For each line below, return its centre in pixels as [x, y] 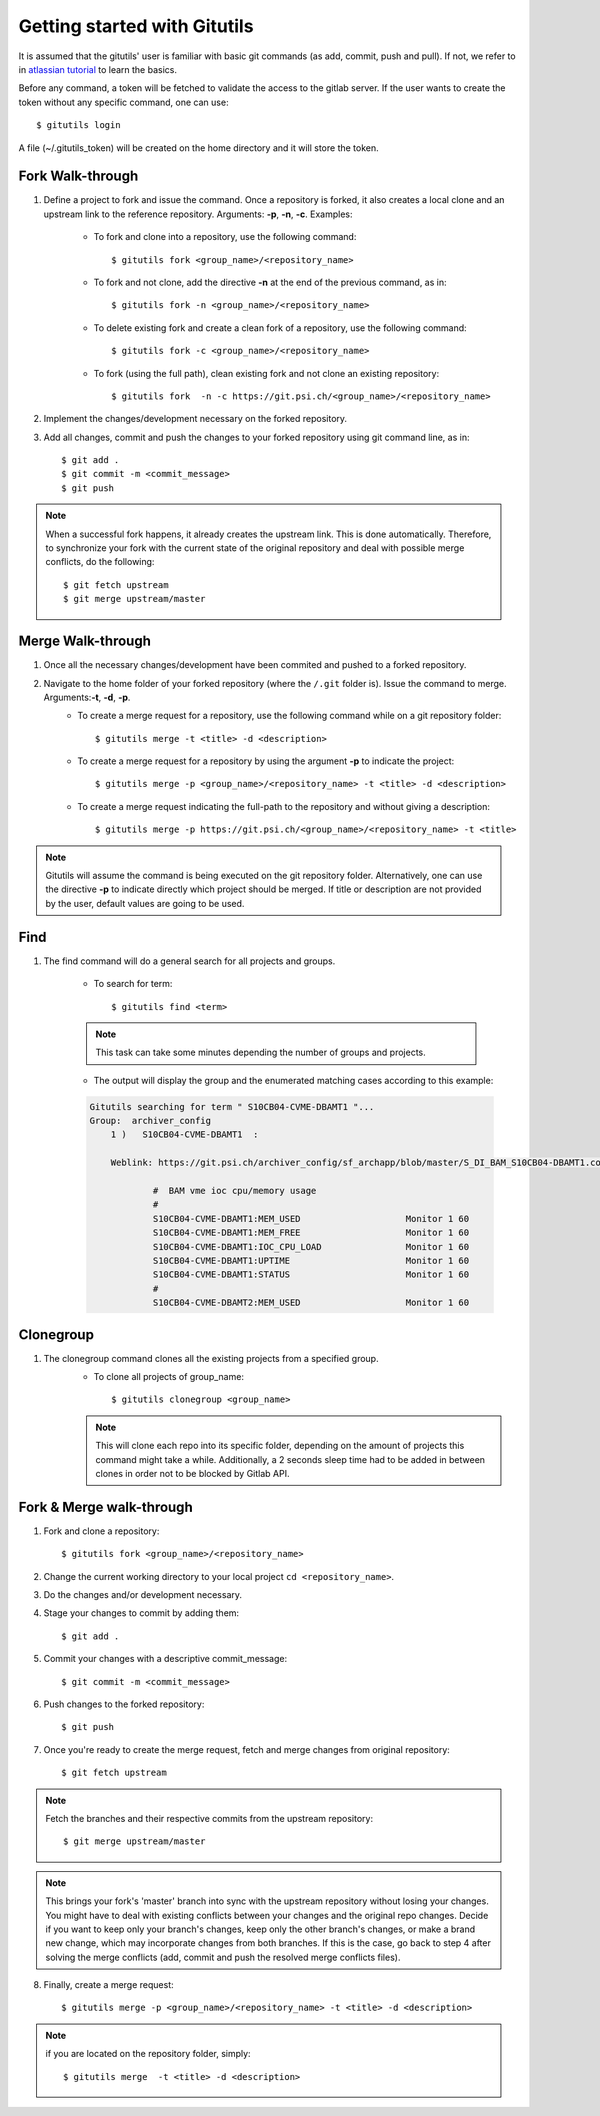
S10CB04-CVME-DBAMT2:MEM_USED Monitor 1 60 [311, 1303]
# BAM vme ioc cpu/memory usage [234, 1190]
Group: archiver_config [150, 1121]
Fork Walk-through [78, 176]
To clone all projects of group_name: [169, 1377]
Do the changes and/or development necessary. [143, 1595]
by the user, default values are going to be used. [145, 903]
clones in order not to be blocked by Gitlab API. [192, 1473]
